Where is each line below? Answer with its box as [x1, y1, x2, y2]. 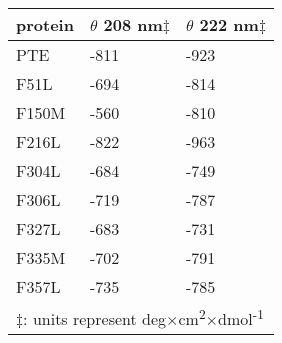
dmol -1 [218, 304, 264, 331]
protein [16, 13, 74, 36]
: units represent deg [23, 307, 167, 331]
